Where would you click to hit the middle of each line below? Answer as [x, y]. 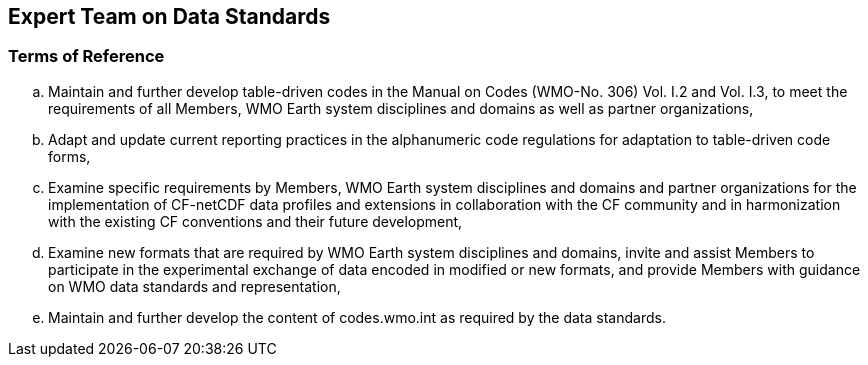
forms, [69, 156]
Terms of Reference [86, 56]
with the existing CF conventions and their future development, [255, 221]
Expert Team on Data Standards [169, 16]
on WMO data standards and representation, [194, 286]
